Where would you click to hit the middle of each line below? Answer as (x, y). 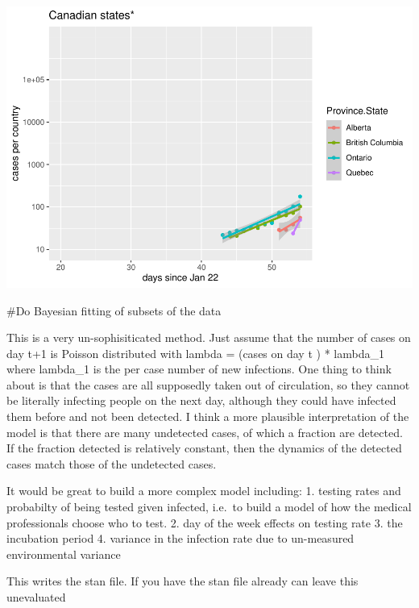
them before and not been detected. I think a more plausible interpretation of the (208, 416)
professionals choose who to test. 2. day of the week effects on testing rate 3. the (205, 522)
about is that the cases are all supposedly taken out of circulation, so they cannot (208, 384)
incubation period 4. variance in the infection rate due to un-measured (180, 538)
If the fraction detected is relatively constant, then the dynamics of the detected (204, 448)
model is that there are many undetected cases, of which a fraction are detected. (205, 432)
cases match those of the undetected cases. (112, 463)
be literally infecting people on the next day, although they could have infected (201, 400)
